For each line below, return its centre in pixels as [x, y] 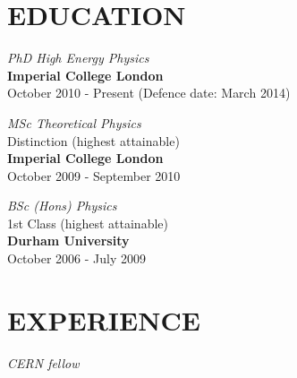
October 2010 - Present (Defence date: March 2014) [149, 93]
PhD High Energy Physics [78, 58]
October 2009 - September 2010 [94, 175]
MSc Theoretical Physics [74, 122]
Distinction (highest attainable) [93, 140]
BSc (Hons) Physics [62, 206]
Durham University [68, 241]
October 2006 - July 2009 [77, 258]
